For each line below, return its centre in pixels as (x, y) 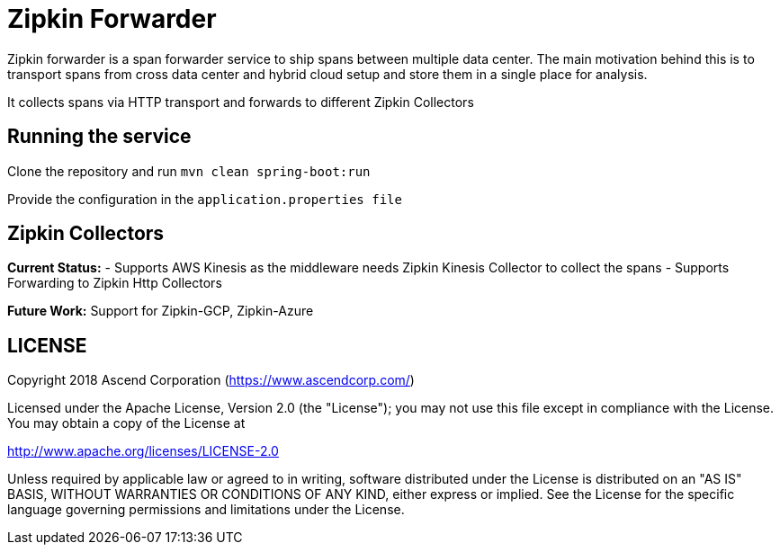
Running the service (99, 137)
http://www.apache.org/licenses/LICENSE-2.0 (143, 451)
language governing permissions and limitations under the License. (206, 510)
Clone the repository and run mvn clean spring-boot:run (189, 171)
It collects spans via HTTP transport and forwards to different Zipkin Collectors (241, 102)
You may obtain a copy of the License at (126, 423)
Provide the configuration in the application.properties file (205, 199)
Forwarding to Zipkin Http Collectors (115, 283)
